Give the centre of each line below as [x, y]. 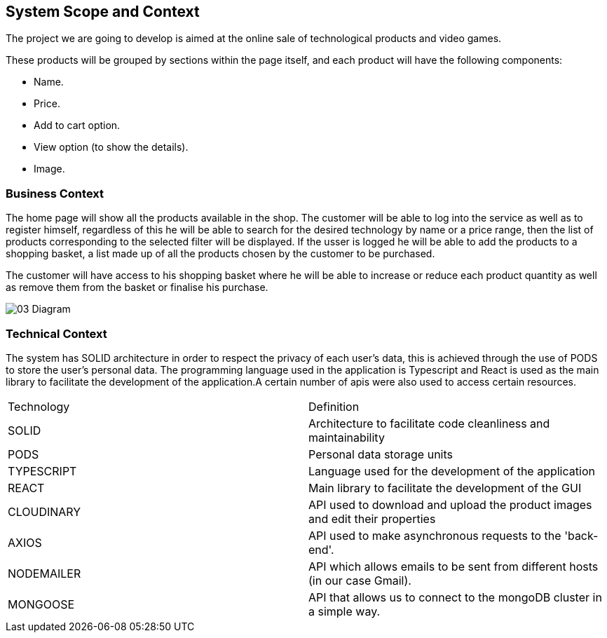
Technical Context [56, 333]
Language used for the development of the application [452, 471]
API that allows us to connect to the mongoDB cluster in [455, 597]
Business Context [55, 193]
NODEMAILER [45, 573]
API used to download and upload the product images [450, 504]
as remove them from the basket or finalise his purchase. [137, 287]
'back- [581, 535]
